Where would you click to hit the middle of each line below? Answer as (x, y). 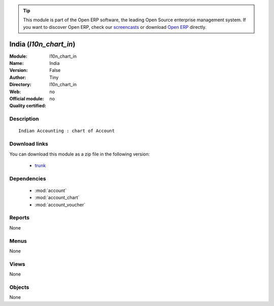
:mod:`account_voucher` (60, 205)
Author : (18, 77)
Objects (19, 287)
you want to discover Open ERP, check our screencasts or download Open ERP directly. (115, 27)
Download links (29, 144)
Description (24, 119)
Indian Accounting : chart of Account (67, 131)
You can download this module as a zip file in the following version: (80, 154)
